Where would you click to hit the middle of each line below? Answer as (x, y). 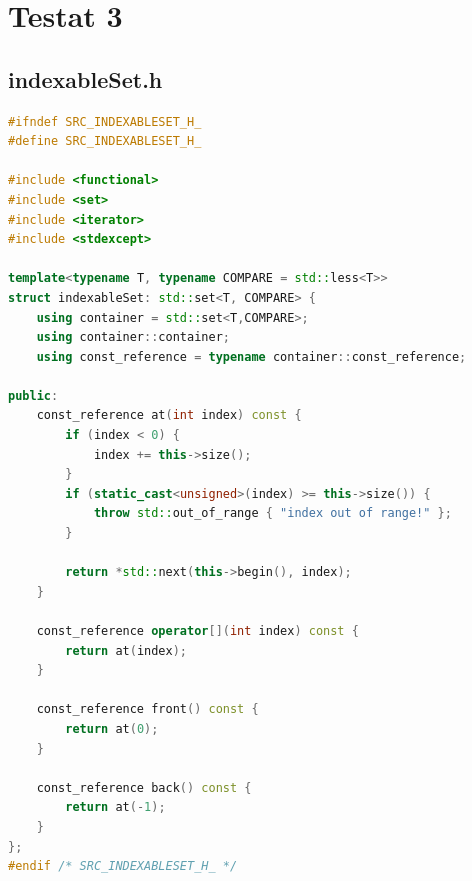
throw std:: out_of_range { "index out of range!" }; (272, 513)
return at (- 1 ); (115, 807)
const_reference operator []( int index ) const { (197, 631)
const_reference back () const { (144, 787)
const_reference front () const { (147, 709)
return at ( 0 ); (112, 728)
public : (33, 395)
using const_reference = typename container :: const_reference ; (251, 356)
